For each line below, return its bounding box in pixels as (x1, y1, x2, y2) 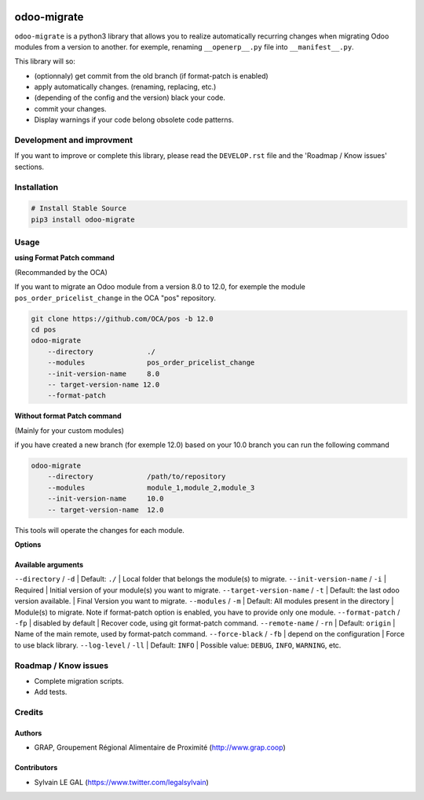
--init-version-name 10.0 (47, 494, 164, 503)
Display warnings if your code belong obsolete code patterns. (34, 115, 235, 125)
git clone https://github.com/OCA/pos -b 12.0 (31, 314, 214, 323)
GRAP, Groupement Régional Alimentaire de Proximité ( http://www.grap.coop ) (34, 743, 286, 752)
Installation (14, 182, 59, 193)
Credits (14, 707, 43, 718)
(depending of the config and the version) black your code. (34, 93, 225, 102)
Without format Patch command (14, 411, 122, 420)
